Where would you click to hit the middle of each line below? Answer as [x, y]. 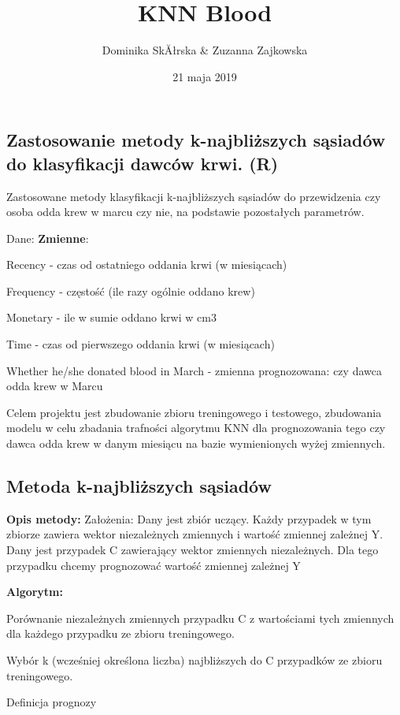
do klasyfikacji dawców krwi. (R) [143, 163]
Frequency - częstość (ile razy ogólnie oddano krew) [131, 290]
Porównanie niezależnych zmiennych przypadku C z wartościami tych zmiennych [200, 618]
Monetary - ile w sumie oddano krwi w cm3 [111, 317]
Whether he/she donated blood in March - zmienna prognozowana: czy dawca [194, 370]
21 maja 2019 [205, 76]
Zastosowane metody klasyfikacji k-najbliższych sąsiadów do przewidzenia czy [194, 196]
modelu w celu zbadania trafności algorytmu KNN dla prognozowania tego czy [196, 428]
